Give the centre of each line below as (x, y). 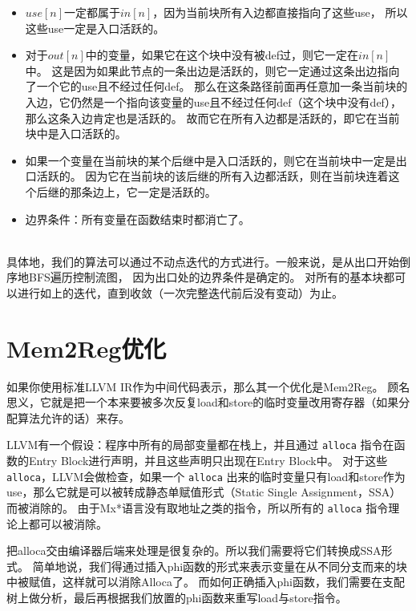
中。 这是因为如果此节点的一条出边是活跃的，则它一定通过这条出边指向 (212, 70)
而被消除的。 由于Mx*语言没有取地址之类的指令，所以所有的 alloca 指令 (198, 507)
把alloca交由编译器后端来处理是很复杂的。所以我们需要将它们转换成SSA (194, 550)
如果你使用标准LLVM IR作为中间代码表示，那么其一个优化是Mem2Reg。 (195, 386)
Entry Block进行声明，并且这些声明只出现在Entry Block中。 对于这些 (208, 461)
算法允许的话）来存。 (73, 417)
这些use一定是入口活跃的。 (95, 28)
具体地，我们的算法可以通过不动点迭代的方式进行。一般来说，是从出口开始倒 (208, 261)
